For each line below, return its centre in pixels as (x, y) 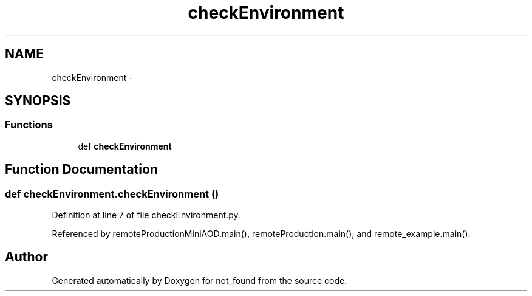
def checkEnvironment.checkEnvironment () (112, 194)
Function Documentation (81, 170)
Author (26, 257)
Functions (29, 125)
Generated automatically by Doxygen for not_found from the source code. (199, 280)
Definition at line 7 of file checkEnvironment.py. (146, 215)
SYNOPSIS (38, 101)
